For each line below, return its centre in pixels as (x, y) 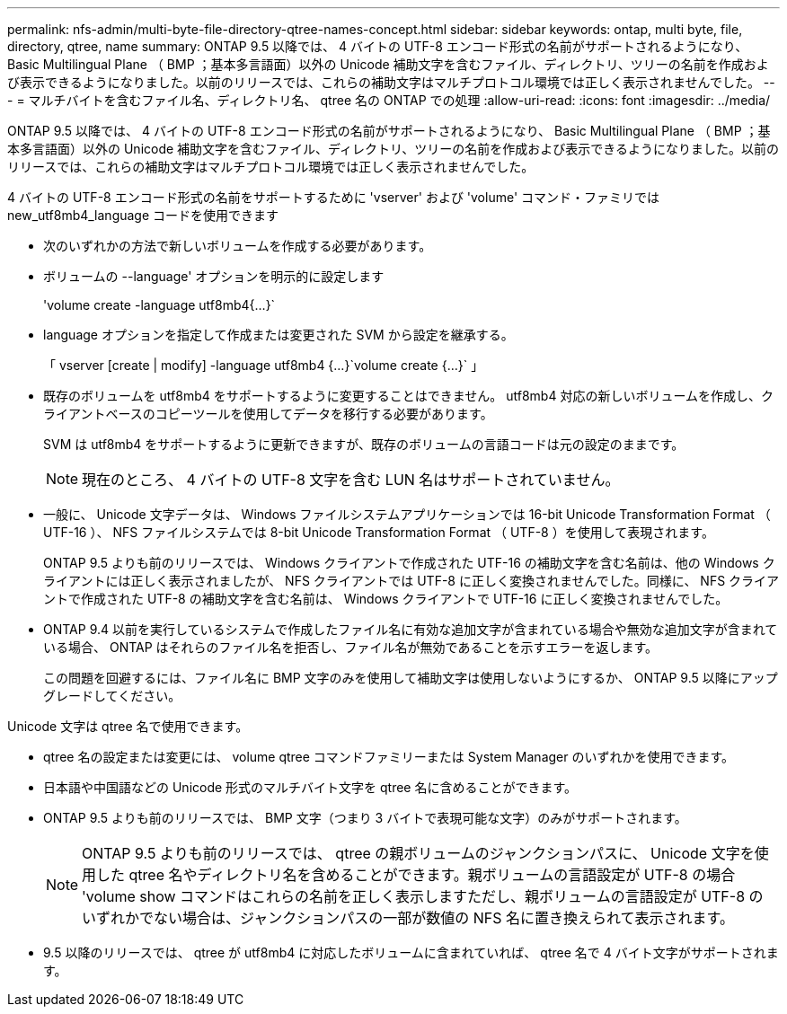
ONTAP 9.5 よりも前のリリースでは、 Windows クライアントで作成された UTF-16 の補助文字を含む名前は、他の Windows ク (409, 563)
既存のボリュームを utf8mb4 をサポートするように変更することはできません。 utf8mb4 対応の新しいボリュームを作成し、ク (408, 396)
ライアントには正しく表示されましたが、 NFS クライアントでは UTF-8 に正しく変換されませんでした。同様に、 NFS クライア (411, 581)
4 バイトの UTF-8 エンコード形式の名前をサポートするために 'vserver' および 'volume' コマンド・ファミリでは (334, 197)
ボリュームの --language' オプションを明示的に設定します (214, 276)
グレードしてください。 (112, 696)
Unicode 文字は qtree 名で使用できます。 (128, 726)
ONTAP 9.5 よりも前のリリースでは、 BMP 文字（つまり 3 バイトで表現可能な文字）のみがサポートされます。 (365, 818)
